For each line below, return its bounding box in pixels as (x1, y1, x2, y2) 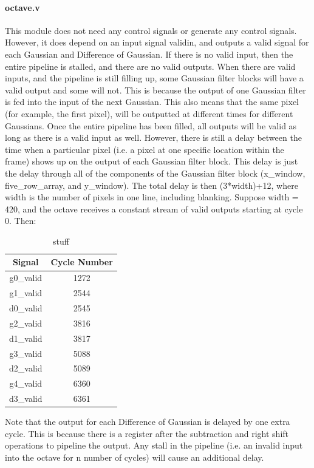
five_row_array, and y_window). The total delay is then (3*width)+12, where (5, 178, 298, 191)
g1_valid (9, 287, 43, 299)
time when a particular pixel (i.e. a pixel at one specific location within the (5, 143, 284, 155)
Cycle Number (50, 256, 113, 268)
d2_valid (9, 362, 43, 375)
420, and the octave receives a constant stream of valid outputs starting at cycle (5, 202, 303, 215)
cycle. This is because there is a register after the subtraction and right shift (5, 427, 289, 439)
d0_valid (9, 302, 43, 314)
